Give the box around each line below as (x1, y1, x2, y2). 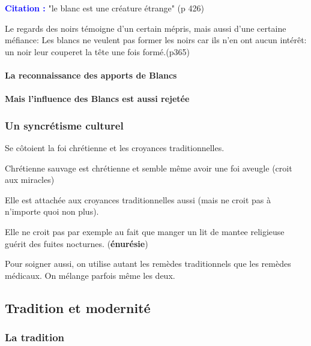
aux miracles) (5, 173, 55, 186)
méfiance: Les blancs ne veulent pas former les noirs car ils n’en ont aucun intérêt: (5, 34, 307, 46)
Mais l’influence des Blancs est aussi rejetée (5, 92, 190, 105)
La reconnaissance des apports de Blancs (5, 68, 177, 81)
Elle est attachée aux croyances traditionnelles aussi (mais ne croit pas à (5, 193, 271, 206)
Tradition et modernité (5, 298, 151, 317)
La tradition (5, 330, 65, 345)
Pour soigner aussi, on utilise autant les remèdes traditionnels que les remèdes (5, 257, 291, 270)
